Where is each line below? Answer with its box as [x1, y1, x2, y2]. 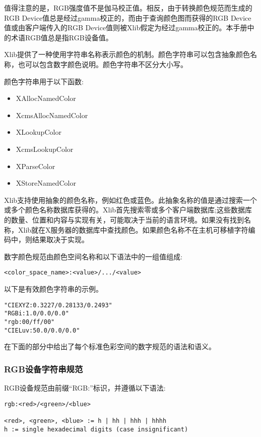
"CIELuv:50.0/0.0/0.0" [4, 326, 80, 334]
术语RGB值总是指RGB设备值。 [11, 32, 113, 42]
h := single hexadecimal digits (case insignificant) [4, 425, 188, 433]
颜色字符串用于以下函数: [4, 76, 84, 86]
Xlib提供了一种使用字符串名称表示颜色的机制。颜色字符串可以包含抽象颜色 [4, 49, 250, 60]
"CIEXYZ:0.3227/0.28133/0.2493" [4, 301, 112, 309]
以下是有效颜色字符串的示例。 [4, 283, 103, 294]
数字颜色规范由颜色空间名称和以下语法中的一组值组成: [4, 251, 182, 261]
